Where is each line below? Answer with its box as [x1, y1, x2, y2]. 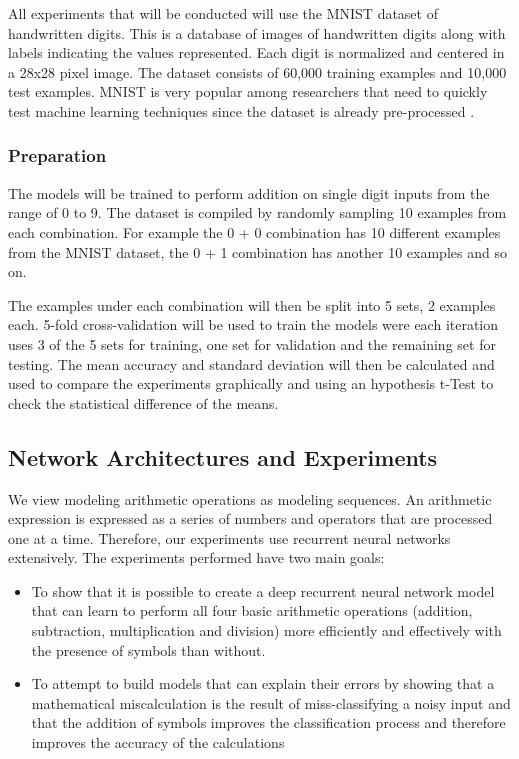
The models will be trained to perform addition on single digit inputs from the [8, 182, 490, 203]
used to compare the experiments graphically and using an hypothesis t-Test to [8, 373, 494, 394]
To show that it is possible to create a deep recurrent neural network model [31, 580, 495, 601]
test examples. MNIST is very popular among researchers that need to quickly [8, 81, 488, 102]
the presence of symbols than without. [31, 639, 266, 660]
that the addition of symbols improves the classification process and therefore [31, 712, 506, 733]
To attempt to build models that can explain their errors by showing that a [31, 673, 495, 694]
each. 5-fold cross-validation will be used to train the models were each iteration [8, 314, 499, 335]
